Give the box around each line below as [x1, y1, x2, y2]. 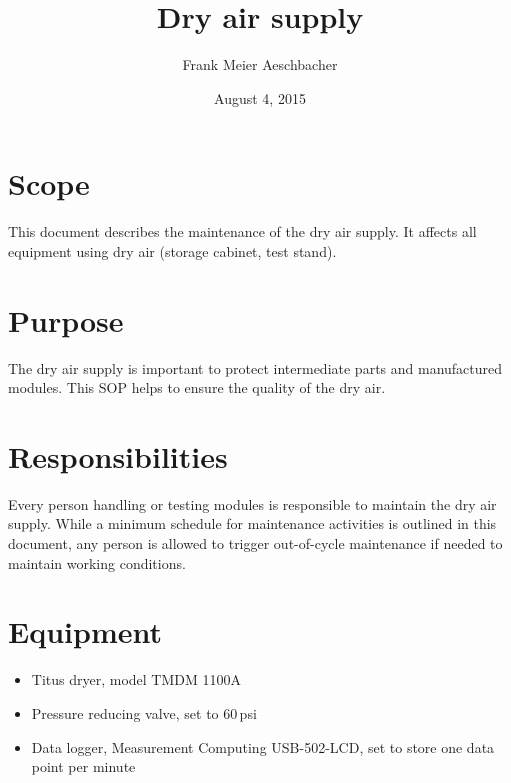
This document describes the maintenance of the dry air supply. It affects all [8, 221, 477, 242]
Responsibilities [8, 435, 228, 476]
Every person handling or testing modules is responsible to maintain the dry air [8, 493, 497, 514]
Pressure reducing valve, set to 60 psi [31, 702, 257, 723]
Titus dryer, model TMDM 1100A [31, 669, 241, 690]
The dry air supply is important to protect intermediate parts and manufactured [8, 357, 503, 378]
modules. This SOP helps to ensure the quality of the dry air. [8, 377, 386, 398]
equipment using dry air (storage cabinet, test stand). [8, 240, 337, 261]
